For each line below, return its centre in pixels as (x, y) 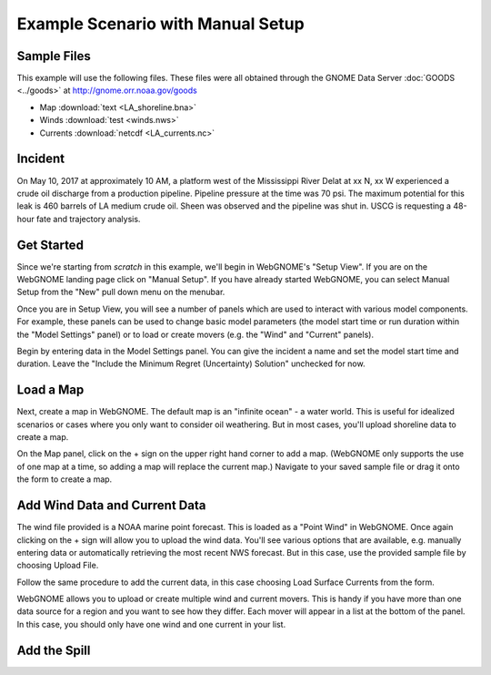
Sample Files (54, 56)
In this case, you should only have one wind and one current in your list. (151, 624)
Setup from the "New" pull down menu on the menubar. (121, 292)
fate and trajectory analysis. (89, 219)
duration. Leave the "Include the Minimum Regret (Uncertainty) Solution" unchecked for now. (191, 363)
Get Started (50, 245)
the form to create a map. (65, 479)
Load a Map (50, 390)
